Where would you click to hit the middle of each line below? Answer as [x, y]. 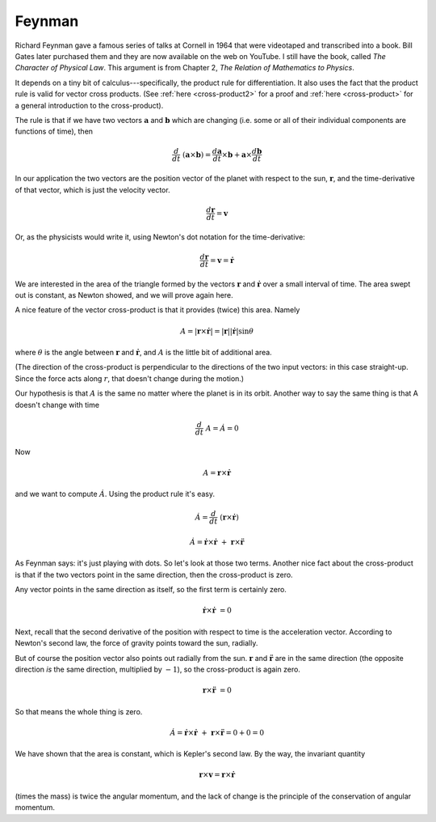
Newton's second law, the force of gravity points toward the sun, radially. [136, 643]
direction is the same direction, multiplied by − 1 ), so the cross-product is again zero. [157, 669]
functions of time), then [54, 131]
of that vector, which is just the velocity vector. [92, 189]
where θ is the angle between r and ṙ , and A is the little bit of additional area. [143, 352]
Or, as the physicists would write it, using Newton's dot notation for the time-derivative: [160, 237]
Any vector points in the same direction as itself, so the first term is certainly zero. [151, 590]
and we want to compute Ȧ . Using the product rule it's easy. [115, 494]
